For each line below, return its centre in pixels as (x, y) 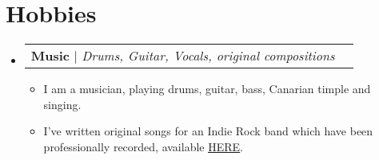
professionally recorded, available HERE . (143, 146)
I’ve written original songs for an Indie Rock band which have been (208, 131)
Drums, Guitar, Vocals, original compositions (208, 56)
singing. (62, 104)
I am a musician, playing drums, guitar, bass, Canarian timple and (207, 89)
